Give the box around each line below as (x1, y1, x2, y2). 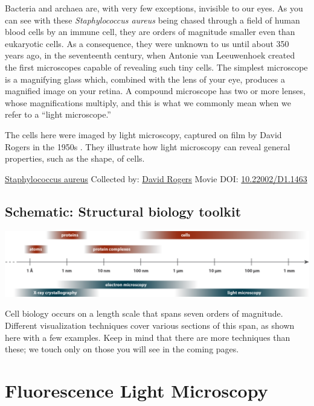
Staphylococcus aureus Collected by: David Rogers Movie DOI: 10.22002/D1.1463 (5, 172, 307, 185)
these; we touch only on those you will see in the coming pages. (5, 343, 239, 355)
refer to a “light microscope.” (5, 108, 111, 121)
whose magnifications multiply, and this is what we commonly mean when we (5, 96, 291, 109)
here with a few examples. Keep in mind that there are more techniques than (5, 331, 290, 343)
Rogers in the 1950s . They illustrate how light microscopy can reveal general (5, 140, 290, 153)
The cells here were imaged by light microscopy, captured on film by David (5, 128, 282, 141)
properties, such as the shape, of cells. (5, 152, 145, 165)
